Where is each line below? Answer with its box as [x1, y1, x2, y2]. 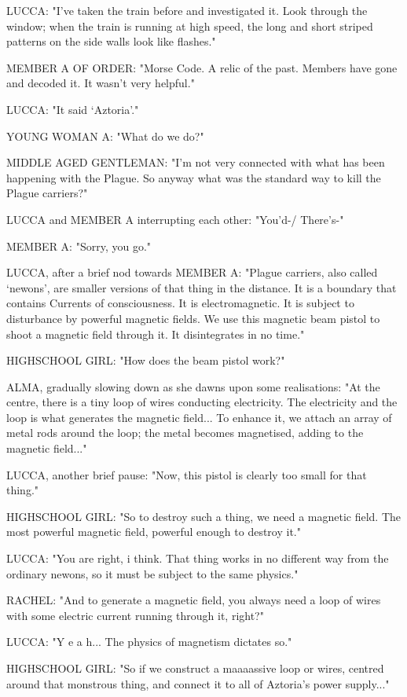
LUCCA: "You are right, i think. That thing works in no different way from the [6, 550, 389, 567]
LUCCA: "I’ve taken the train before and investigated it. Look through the [6, 2, 368, 18]
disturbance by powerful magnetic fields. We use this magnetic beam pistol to [6, 310, 380, 326]
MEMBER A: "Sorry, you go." [6, 237, 152, 254]
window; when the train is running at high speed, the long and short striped [6, 17, 373, 34]
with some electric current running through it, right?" [6, 607, 264, 623]
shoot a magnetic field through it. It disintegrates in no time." [6, 325, 305, 342]
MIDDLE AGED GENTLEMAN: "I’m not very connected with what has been [6, 154, 385, 171]
